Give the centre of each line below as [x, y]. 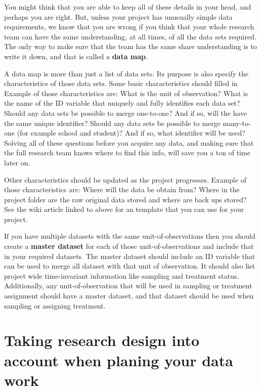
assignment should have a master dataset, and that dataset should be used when [129, 296]
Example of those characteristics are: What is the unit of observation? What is [126, 93]
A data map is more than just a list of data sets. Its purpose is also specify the [126, 73]
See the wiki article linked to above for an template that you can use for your [124, 209]
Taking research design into [102, 340]
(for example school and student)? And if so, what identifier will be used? [131, 133]
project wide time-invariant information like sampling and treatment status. [122, 275]
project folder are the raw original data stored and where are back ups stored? [125, 199]
